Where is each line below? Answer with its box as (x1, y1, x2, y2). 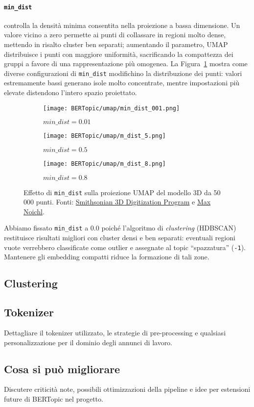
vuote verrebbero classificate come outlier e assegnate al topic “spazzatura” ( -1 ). (4, 242, 246, 252)
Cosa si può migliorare (4, 361, 120, 376)
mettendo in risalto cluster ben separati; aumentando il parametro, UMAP (4, 39, 228, 50)
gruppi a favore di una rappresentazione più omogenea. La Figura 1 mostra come (4, 58, 248, 69)
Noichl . (23, 206, 45, 216)
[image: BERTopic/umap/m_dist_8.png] (43, 160, 166, 167)
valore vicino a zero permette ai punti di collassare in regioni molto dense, (4, 29, 226, 40)
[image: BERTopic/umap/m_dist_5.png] (43, 132, 166, 140)
